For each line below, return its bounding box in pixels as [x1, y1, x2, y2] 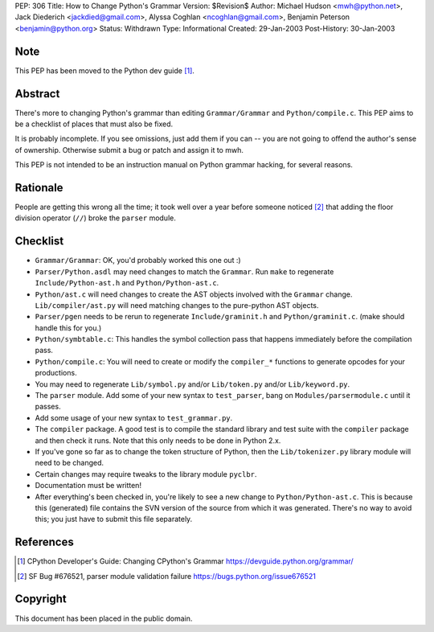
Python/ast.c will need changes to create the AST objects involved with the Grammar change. [35, 289, 353, 299]
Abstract [14, 87, 60, 101]
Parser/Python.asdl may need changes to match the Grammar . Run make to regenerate [35, 266, 334, 277]
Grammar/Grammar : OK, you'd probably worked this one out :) [35, 256, 241, 265]
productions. [35, 368, 77, 378]
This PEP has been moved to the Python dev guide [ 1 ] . [14, 65, 194, 76]
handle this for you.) [35, 322, 102, 333]
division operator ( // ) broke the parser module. [14, 213, 176, 223]
